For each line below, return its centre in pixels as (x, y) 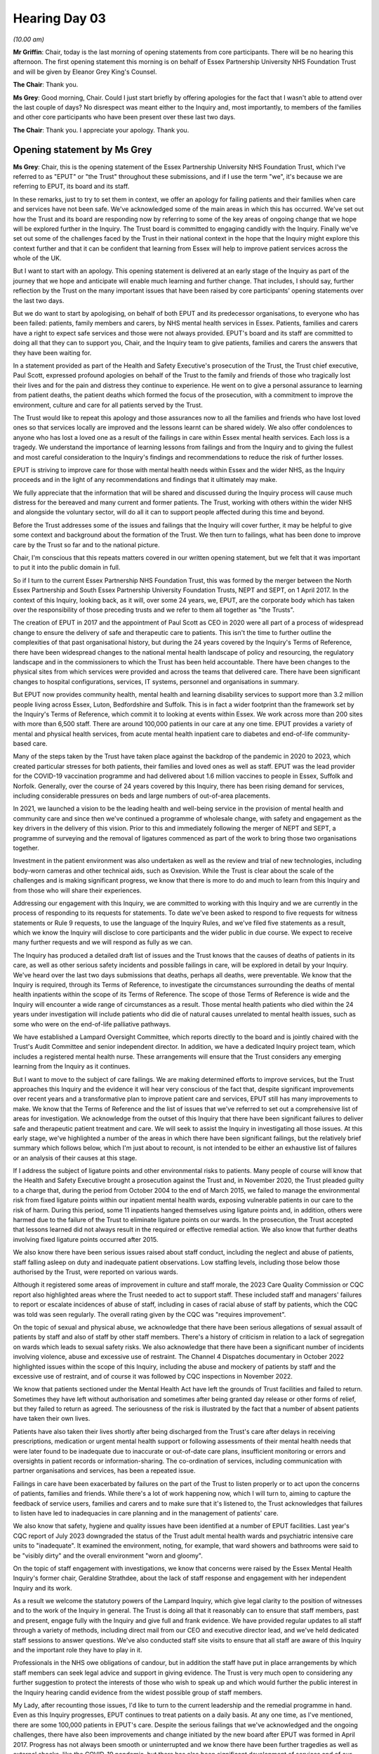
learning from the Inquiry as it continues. (72, 1066)
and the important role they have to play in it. (78, 1650)
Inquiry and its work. (43, 1588)
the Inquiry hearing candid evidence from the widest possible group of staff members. (138, 1692)
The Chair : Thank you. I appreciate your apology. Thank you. (101, 130)
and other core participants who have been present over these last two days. (124, 117)
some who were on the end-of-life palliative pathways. (92, 1024)
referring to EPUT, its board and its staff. (71, 187)
